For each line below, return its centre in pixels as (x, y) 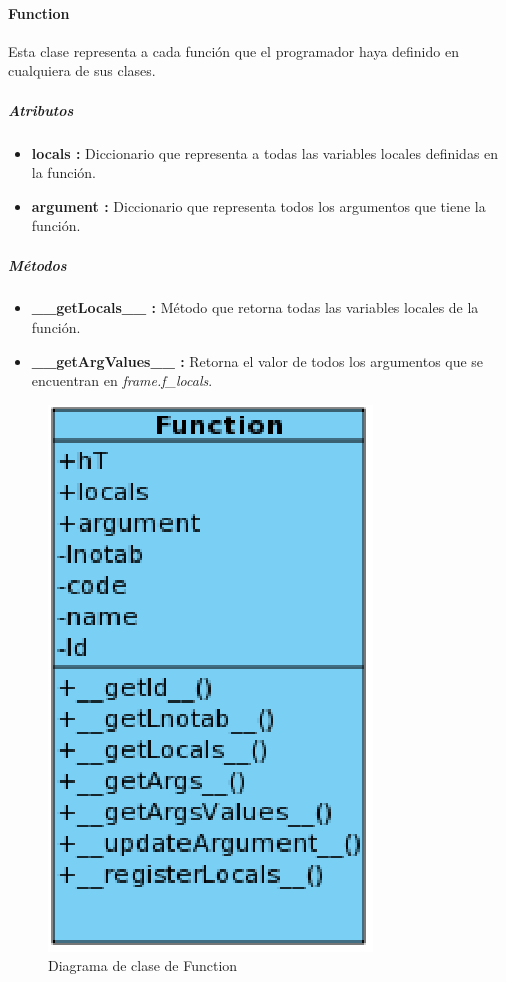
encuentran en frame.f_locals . (122, 380)
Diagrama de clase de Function (143, 965)
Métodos (37, 264)
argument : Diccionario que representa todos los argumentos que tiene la (258, 205)
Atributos (41, 109)
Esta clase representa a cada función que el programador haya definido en (233, 50)
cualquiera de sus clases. (82, 70)
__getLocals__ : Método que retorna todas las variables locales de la (255, 307)
